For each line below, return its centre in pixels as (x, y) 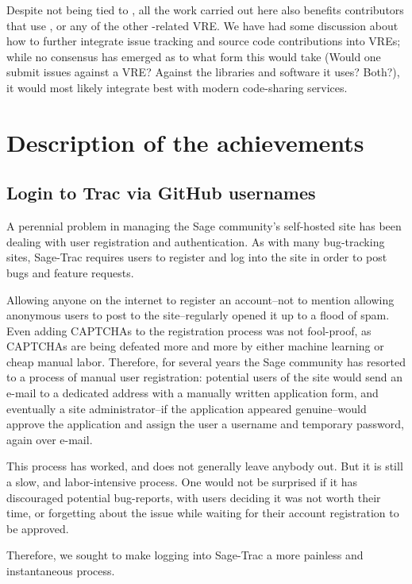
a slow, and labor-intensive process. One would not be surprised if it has (182, 482)
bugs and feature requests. (70, 272)
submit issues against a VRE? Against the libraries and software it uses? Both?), (203, 72)
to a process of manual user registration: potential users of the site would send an (204, 377)
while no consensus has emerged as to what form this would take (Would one (194, 56)
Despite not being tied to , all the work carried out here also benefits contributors (205, 10)
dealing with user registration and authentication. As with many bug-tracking (196, 241)
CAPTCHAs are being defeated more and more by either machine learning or (195, 346)
